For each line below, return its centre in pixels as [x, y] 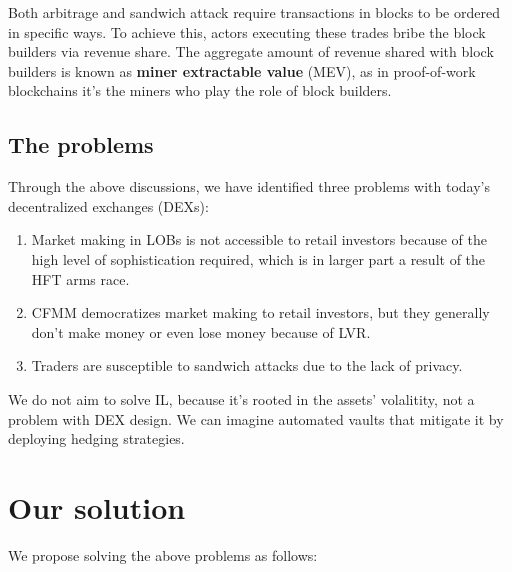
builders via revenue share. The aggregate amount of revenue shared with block [251, 51]
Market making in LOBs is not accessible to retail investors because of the [259, 239]
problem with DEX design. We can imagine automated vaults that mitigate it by [256, 418]
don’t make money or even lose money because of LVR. [201, 331]
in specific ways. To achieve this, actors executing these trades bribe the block [247, 31]
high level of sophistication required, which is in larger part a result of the [258, 258]
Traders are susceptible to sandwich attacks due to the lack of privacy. [247, 365]
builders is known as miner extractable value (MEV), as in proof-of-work [242, 70]
